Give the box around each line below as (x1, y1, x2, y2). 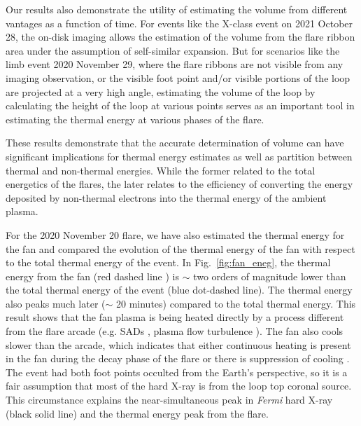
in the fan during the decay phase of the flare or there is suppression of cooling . (6, 351, 350, 366)
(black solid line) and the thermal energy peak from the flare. (6, 406, 269, 420)
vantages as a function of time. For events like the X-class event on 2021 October (6, 15, 353, 30)
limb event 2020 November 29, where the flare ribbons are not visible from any (6, 57, 344, 71)
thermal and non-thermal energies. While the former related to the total (6, 163, 316, 177)
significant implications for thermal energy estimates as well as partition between (6, 149, 353, 163)
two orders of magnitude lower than (193, 268, 346, 283)
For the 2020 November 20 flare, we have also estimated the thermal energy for (6, 227, 345, 242)
